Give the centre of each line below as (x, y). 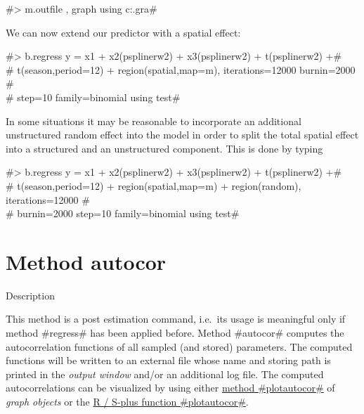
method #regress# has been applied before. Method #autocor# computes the (175, 333)
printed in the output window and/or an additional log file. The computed (165, 374)
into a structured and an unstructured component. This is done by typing (164, 148)
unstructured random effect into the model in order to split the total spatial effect (182, 135)
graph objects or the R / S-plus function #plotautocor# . (127, 401)
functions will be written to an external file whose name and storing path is (168, 360)
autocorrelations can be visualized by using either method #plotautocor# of (170, 388)
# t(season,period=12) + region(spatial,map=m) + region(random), (154, 185)
